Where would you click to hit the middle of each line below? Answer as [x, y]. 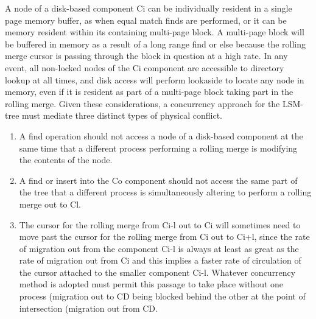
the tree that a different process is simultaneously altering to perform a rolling [165, 192]
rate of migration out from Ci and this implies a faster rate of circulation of [160, 260]
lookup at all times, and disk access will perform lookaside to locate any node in [155, 79]
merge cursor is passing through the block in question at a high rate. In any [146, 56]
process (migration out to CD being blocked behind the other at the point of [162, 296]
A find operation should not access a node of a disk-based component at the [161, 135]
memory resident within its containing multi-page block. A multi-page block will [155, 32]
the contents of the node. [66, 160]
